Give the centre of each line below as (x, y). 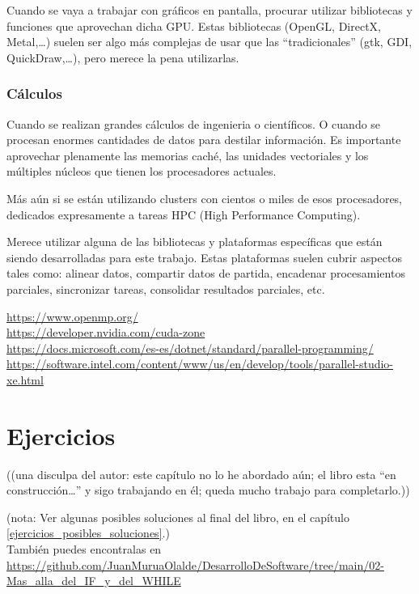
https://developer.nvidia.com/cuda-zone (106, 332)
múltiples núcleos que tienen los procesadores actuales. (142, 171)
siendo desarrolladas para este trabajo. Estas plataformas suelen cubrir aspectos (204, 257)
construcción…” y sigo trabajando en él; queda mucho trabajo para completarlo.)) (208, 490)
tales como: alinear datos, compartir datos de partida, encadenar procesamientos (206, 273)
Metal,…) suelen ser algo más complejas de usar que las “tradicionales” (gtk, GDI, (209, 42)
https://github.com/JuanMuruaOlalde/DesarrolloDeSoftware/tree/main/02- (195, 564)
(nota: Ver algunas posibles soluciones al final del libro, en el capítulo (178, 517)
